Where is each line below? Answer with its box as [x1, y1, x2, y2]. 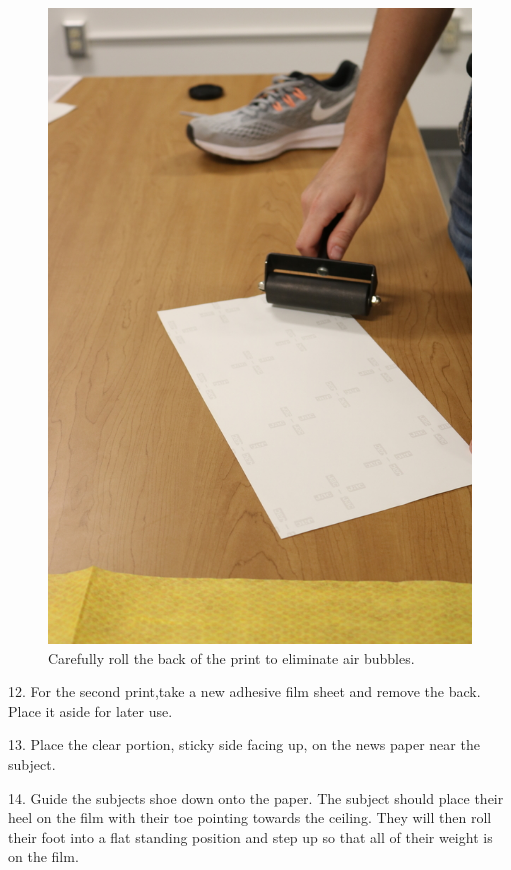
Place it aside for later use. [8, 700, 173, 721]
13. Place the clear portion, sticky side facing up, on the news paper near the [8, 734, 480, 755]
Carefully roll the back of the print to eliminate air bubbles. [48, 647, 415, 668]
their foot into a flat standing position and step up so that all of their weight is [8, 826, 493, 847]
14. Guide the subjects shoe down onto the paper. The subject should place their [8, 787, 504, 808]
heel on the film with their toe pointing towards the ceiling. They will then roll [8, 807, 492, 828]
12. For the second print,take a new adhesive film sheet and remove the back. [8, 681, 481, 702]
